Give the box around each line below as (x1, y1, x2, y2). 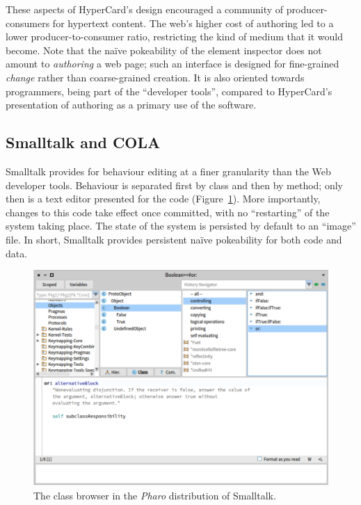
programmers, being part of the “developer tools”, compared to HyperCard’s (6, 83, 332, 98)
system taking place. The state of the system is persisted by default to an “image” (6, 218, 356, 233)
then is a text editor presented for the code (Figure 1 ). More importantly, (6, 191, 321, 206)
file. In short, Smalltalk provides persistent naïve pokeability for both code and (6, 232, 342, 246)
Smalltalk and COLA (6, 131, 161, 153)
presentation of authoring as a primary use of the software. (6, 97, 257, 112)
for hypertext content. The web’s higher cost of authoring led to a (52, 15, 334, 30)
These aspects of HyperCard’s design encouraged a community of (6, 2, 284, 16)
